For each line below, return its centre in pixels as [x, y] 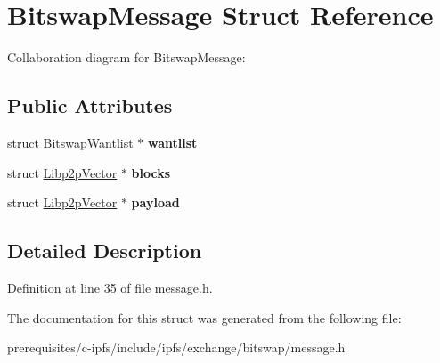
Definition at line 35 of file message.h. [110, 287]
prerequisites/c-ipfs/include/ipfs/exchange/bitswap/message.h [176, 347]
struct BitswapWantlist [70, 142]
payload [155, 202]
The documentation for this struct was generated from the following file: [204, 317]
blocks [151, 172]
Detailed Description [105, 250]
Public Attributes [90, 105]
